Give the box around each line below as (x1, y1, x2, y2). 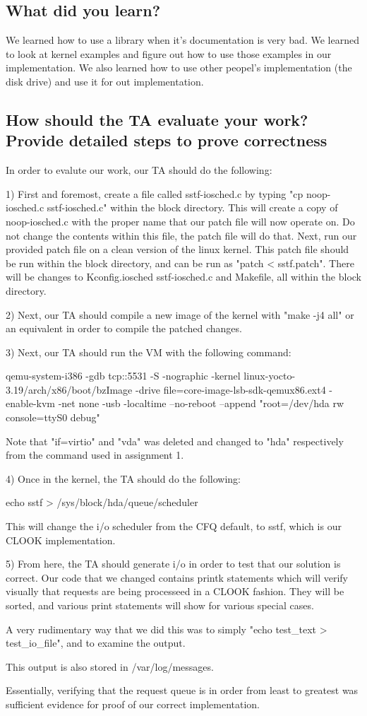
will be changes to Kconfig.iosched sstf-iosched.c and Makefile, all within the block (6, 269, 361, 284)
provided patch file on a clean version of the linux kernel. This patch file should (6, 242, 349, 257)
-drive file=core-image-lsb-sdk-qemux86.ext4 (135, 382, 326, 397)
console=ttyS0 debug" (6, 410, 100, 425)
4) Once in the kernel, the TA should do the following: (6, 471, 241, 486)
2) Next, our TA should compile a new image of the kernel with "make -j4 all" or (6, 307, 354, 322)
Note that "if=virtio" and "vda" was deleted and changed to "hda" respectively (6, 433, 344, 448)
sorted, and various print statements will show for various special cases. (6, 598, 314, 613)
